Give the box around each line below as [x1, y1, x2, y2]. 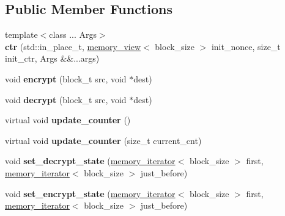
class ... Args [49, 28, 97, 41]
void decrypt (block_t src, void [5, 93, 127, 106]
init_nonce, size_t [211, 40, 281, 52]
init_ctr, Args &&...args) [5, 52, 100, 65]
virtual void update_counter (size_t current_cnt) [5, 134, 202, 146]
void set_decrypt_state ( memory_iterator [5, 154, 176, 167]
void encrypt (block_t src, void [5, 72, 127, 85]
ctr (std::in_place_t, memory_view [5, 40, 141, 52]
